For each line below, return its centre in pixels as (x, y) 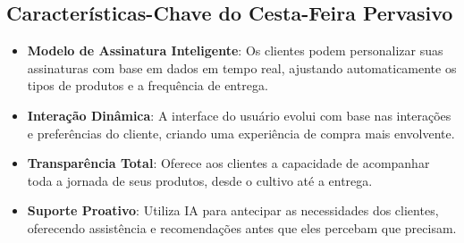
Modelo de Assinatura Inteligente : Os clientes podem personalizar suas (235, 50)
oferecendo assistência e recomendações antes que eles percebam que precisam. (242, 227)
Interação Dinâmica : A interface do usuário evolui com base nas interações (239, 115)
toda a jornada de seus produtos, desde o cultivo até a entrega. (200, 180)
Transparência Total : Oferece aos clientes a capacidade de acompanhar (228, 163)
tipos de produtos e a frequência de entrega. (148, 85)
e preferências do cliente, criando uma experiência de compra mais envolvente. (241, 133)
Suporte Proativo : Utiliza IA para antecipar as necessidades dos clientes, (233, 210)
